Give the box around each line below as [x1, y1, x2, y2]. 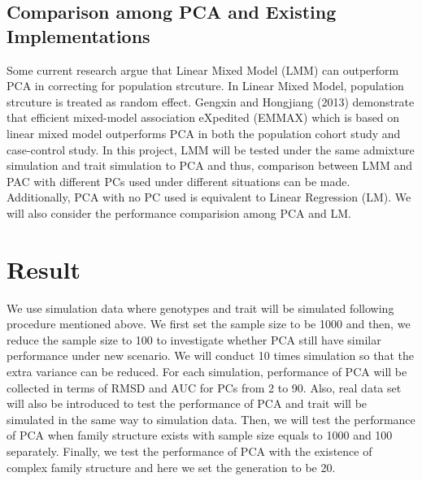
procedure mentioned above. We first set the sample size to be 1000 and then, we [7, 315, 411, 332]
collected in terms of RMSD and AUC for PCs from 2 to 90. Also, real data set [7, 379, 402, 396]
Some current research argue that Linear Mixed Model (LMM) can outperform [7, 61, 399, 78]
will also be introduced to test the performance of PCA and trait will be [7, 395, 368, 412]
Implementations [7, 23, 150, 48]
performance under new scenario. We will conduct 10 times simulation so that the [7, 347, 414, 364]
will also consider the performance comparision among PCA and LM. [7, 204, 351, 221]
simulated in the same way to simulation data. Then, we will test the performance [7, 410, 415, 427]
